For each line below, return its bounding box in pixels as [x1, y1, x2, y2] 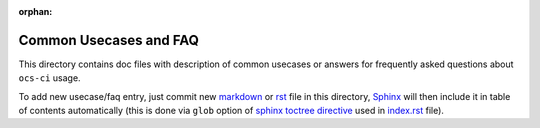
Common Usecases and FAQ [18, 31, 200, 49]
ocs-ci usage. [18, 72, 81, 84]
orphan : [18, 6, 53, 17]
